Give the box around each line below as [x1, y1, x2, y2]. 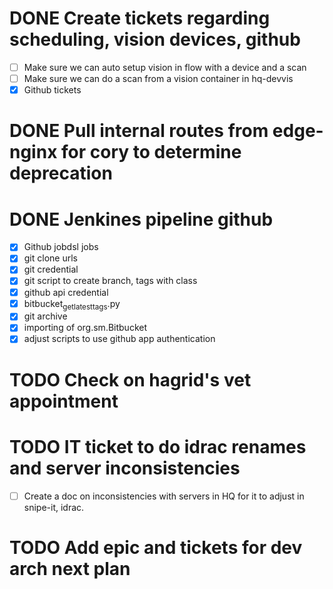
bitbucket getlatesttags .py [23, 297, 121, 312]
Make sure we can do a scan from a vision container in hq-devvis [23, 73, 294, 84]
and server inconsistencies [9, 457, 241, 479]
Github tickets [23, 84, 82, 96]
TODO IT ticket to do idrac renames [9, 435, 307, 458]
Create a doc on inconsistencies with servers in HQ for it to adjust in [23, 490, 305, 502]
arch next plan [9, 557, 131, 580]
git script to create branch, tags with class [23, 275, 198, 287]
